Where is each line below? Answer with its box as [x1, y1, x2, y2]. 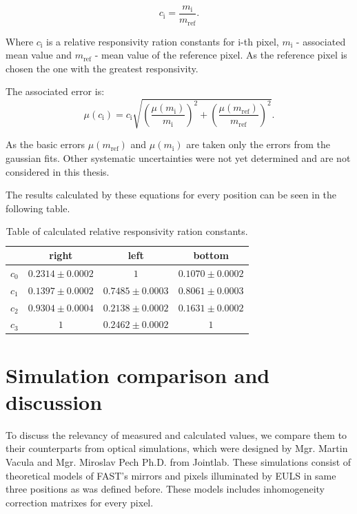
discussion [6, 387, 103, 415]
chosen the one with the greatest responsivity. [6, 61, 198, 75]
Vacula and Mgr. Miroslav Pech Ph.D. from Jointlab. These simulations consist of [6, 454, 351, 469]
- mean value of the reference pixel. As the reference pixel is [94, 48, 347, 62]
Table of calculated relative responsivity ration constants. [6, 224, 248, 238]
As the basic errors [6, 137, 85, 152]
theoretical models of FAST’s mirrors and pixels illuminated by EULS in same [6, 468, 336, 482]
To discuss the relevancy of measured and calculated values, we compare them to [6, 427, 347, 442]
